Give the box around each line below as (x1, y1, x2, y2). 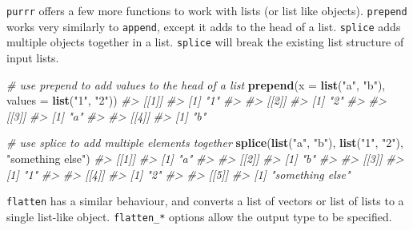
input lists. (6, 49, 59, 65)
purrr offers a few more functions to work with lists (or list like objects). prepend (6, 2, 407, 18)
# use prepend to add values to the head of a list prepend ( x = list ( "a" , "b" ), (6, 76, 386, 93)
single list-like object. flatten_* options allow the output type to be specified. (6, 208, 392, 224)
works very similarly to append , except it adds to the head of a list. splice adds (6, 18, 401, 34)
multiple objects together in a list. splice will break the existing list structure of (6, 34, 404, 50)
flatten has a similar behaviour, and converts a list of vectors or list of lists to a (6, 192, 404, 209)
